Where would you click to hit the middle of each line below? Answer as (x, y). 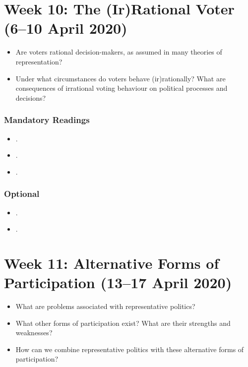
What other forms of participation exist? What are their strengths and (123, 323)
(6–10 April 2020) (66, 28)
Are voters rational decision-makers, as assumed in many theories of (119, 52)
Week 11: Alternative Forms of (112, 263)
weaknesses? (34, 333)
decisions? (31, 97)
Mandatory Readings (47, 120)
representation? (39, 61)
